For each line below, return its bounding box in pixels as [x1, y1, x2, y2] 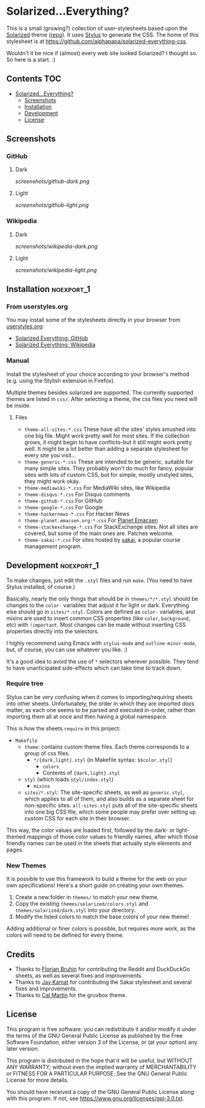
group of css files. [24, 749, 70, 757]
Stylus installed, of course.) [6, 583, 75, 590]
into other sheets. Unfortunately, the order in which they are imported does [6, 700, 195, 707]
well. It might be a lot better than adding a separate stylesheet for [24, 445, 189, 452]
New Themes [6, 861, 47, 870]
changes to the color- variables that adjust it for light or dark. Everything [6, 601, 189, 608]
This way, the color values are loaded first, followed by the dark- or [6, 826, 175, 834]
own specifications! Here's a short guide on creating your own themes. [6, 882, 185, 889]
